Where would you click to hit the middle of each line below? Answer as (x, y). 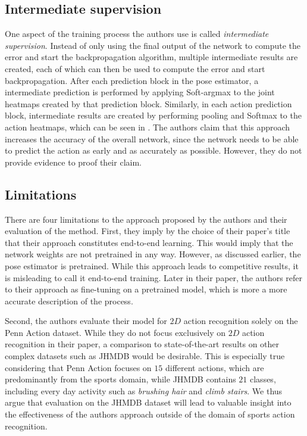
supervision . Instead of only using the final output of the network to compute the (153, 45)
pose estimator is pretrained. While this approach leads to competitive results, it (152, 265)
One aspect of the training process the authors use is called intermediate (137, 34)
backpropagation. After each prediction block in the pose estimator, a (132, 80)
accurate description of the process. (69, 300)
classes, (263, 379)
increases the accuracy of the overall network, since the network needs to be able (152, 138)
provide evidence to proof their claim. (73, 162)
